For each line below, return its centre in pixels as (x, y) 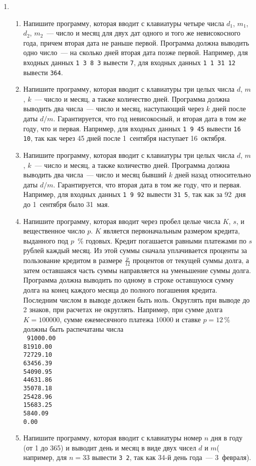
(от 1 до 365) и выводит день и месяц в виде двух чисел (110, 447)
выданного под (46, 240)
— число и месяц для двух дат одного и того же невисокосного (144, 33)
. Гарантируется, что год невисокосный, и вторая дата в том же (150, 119)
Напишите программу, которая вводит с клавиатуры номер (113, 438)
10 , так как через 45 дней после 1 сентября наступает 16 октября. (125, 138)
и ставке (188, 319)
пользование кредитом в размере (73, 260)
